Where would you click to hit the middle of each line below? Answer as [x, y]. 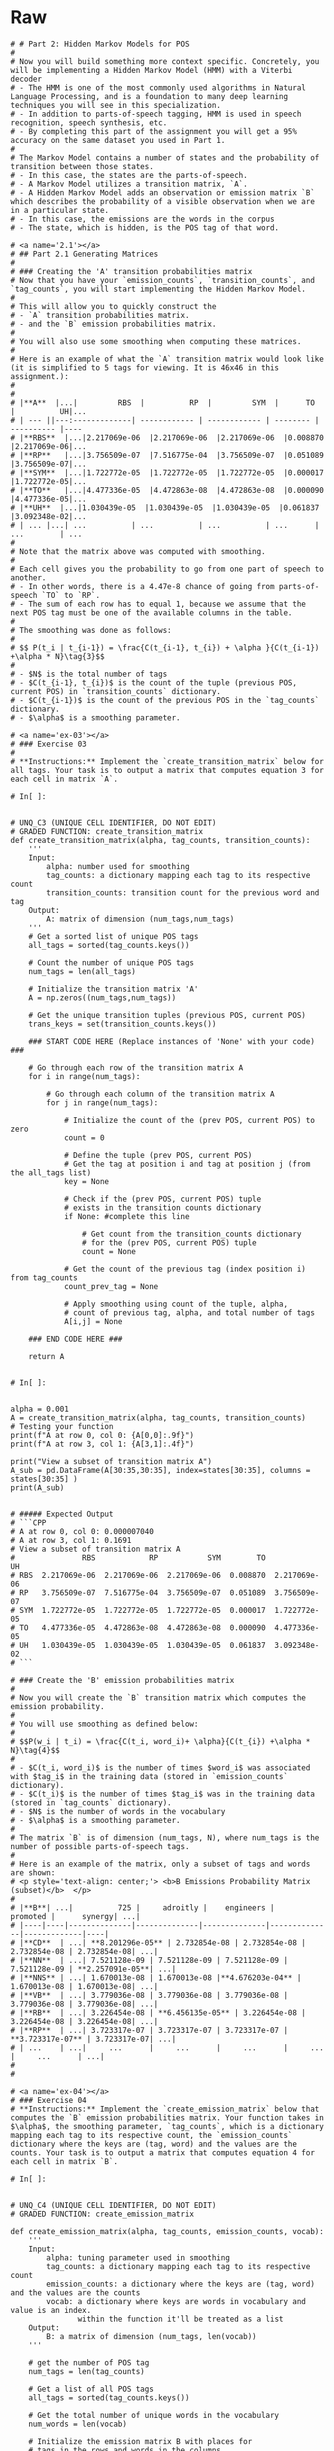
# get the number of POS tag [89, 2362]
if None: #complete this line [126, 1216]
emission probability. [57, 1706]
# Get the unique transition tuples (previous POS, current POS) [167, 1015]
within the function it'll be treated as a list [180, 2319]
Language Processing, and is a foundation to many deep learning [149, 96]
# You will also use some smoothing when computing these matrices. [156, 341]
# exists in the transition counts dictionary [162, 1207]
